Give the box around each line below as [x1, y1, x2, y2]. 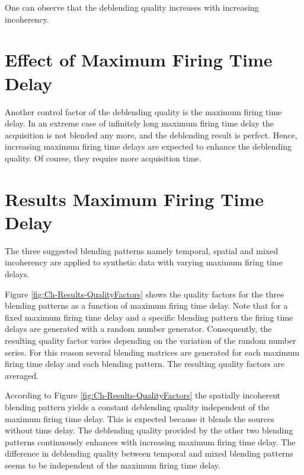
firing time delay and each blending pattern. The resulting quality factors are [5, 357, 285, 370]
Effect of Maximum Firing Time [5, 47, 273, 72]
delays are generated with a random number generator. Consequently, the [5, 322, 272, 335]
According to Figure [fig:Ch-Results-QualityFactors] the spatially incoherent [5, 389, 281, 401]
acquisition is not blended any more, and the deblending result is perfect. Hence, [5, 128, 297, 141]
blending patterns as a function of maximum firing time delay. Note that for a [5, 299, 288, 312]
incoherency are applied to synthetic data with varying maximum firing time [5, 256, 283, 268]
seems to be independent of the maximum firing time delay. [5, 458, 220, 471]
